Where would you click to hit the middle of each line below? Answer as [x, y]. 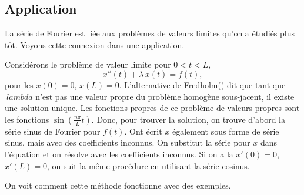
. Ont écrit [143, 131]
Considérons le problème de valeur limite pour [88, 64]
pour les [19, 84]
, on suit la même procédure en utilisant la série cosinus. [148, 165]
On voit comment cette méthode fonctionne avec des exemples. [118, 185]
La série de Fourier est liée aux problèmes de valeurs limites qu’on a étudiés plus [150, 33]
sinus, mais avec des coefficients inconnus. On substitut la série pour [128, 142]
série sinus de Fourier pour [53, 131]
